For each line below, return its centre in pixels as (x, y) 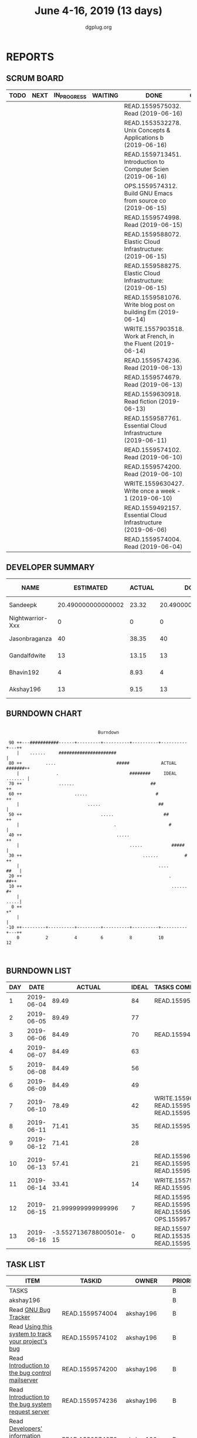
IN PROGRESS (70, 96)
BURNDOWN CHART (44, 714)
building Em (140, 312)
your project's (28, 1341)
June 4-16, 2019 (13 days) (98, 11)
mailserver (23, 1381)
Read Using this (31, 1327)
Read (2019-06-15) (153, 225)
